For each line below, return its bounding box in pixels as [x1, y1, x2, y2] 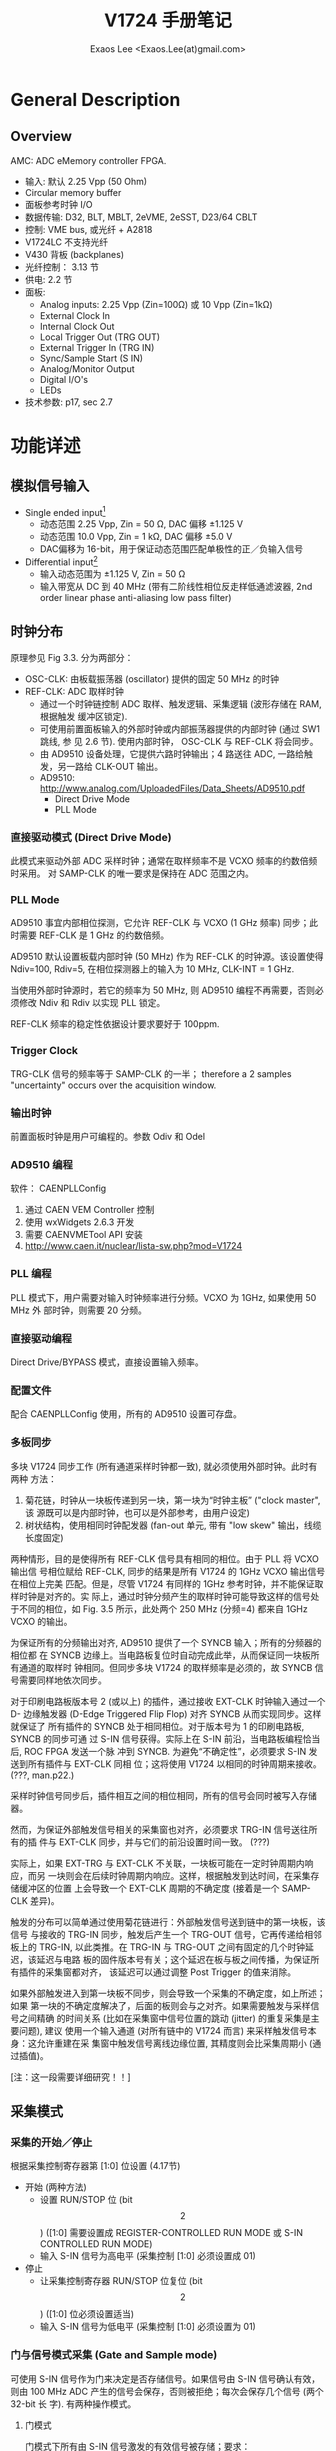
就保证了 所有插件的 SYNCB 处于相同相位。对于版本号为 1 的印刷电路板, [10, 1720, 305, 1732]
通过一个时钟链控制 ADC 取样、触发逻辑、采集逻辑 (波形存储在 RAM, [39, 697, 322, 710]
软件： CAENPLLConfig [10, 1182, 107, 1195]
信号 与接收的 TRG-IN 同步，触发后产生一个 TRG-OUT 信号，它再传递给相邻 [10, 1928, 323, 1940]
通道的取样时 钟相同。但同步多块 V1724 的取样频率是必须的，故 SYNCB [18, 1661, 313, 1673]
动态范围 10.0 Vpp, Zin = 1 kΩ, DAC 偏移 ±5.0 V [39, 531, 233, 543]
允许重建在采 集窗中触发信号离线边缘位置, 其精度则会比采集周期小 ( [36, 2037, 313, 2049]
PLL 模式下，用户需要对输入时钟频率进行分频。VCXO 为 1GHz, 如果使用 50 [10, 1291, 317, 1303]
